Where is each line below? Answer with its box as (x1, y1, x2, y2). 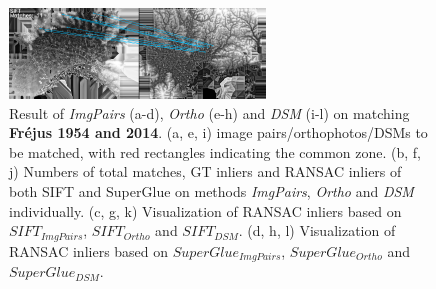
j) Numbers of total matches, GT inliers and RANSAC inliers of (9, 161, 402, 182)
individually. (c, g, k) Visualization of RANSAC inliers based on (9, 200, 402, 221)
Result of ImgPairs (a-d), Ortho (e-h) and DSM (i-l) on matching (9, 102, 410, 123)
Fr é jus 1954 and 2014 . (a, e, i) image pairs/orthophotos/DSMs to (9, 122, 428, 143)
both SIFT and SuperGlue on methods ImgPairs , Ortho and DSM (9, 181, 414, 202)
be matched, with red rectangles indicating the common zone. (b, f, (9, 141, 421, 162)
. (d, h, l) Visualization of (238, 220, 396, 241)
